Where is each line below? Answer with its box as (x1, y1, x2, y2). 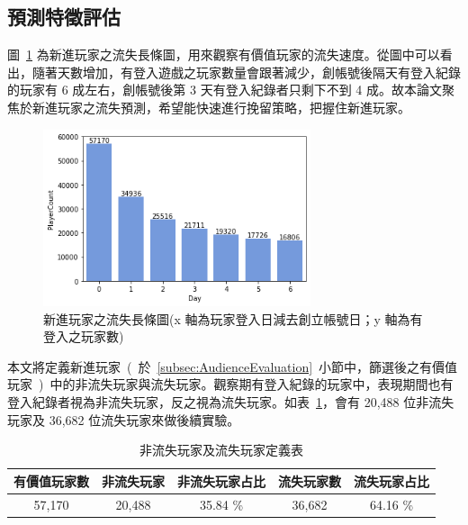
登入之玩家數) (43, 327, 124, 346)
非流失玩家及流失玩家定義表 (139, 440, 303, 459)
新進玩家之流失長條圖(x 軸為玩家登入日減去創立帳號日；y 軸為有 (43, 309, 423, 328)
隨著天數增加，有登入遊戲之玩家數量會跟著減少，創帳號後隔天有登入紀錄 (31, 62, 461, 81)
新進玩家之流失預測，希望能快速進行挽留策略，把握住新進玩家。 (31, 97, 410, 116)
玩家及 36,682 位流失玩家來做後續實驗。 (7, 410, 240, 429)
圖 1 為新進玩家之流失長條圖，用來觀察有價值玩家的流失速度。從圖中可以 (7, 45, 440, 64)
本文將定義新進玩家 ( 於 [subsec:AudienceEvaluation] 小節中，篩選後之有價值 (7, 357, 458, 376)
